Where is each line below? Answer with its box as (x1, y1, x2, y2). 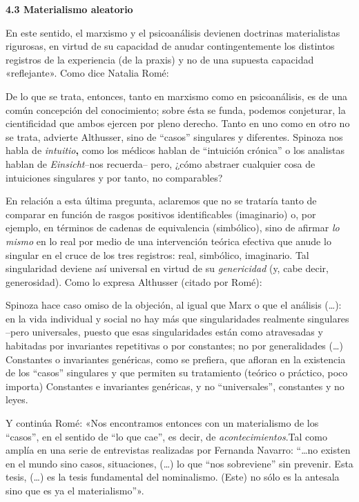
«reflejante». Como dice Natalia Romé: (6, 66, 169, 80)
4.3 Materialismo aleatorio (6, 2, 133, 16)
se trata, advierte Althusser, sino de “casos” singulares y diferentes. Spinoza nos (6, 129, 343, 144)
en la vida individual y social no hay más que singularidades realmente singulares (6, 311, 349, 325)
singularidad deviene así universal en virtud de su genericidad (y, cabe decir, (6, 261, 329, 276)
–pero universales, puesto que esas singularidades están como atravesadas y (6, 325, 323, 339)
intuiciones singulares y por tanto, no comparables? (6, 170, 223, 184)
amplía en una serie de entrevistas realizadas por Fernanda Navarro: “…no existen (6, 443, 351, 457)
